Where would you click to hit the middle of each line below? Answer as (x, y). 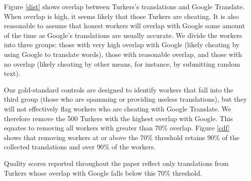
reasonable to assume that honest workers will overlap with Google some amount (125, 26)
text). (12, 73)
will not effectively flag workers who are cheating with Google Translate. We (118, 108)
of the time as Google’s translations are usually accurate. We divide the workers (123, 35)
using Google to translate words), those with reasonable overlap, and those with (123, 54)
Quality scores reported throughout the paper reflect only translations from (116, 163)
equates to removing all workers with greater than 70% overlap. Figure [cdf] (117, 128)
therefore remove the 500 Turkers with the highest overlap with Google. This (118, 118)
